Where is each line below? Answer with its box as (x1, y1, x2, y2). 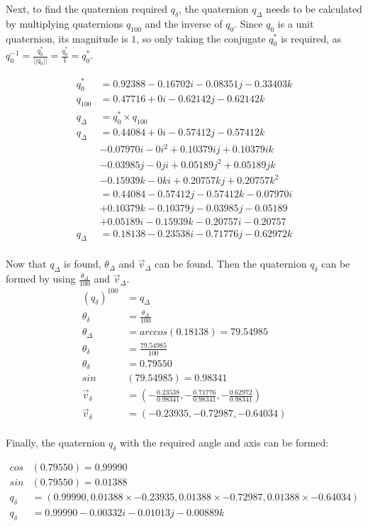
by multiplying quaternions (6, 16, 123, 31)
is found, (64, 256, 101, 271)
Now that (6, 256, 47, 271)
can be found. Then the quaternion (155, 256, 307, 271)
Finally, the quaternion (6, 435, 106, 450)
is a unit (277, 16, 314, 31)
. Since (234, 16, 263, 31)
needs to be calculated (266, 1, 362, 16)
